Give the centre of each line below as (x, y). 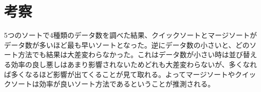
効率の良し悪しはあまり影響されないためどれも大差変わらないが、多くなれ (134, 64)
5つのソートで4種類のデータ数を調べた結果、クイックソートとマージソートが (130, 35)
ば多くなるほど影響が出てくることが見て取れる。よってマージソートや (119, 74)
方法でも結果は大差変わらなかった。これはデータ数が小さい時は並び (130, 54)
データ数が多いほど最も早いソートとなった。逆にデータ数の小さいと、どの (127, 45)
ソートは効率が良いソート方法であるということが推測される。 (113, 84)
